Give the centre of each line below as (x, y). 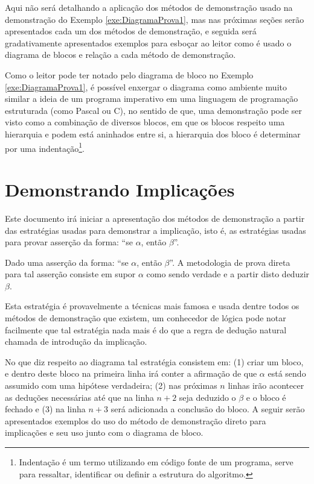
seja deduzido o (207, 397)
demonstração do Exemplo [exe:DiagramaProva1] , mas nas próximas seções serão (155, 19)
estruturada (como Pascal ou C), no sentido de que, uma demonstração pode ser (153, 110)
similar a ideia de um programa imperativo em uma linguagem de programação (152, 99)
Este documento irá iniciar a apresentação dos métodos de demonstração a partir (155, 218)
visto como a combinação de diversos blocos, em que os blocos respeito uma (145, 122)
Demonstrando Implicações (120, 189)
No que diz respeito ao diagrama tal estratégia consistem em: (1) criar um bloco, (154, 361)
